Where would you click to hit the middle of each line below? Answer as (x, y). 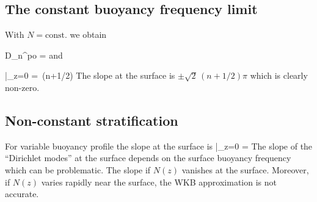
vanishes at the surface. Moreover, (245, 169)
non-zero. (22, 87)
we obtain (88, 34)
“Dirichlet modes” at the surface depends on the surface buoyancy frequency (148, 158)
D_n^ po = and (34, 55)
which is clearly (279, 75)
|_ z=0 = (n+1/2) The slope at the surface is (90, 75)
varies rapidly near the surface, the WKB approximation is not (159, 182)
